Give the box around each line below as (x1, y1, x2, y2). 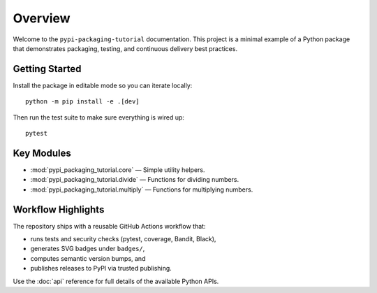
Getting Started (13, 63, 82, 75)
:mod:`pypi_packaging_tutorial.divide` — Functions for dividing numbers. (30, 176, 239, 184)
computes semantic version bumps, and (30, 254, 146, 262)
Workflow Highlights (13, 203, 105, 215)
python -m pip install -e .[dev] (25, 98, 140, 106)
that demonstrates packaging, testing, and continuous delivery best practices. (13, 44, 237, 52)
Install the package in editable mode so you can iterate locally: (13, 81, 193, 90)
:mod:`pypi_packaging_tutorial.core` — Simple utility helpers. (30, 165, 205, 174)
